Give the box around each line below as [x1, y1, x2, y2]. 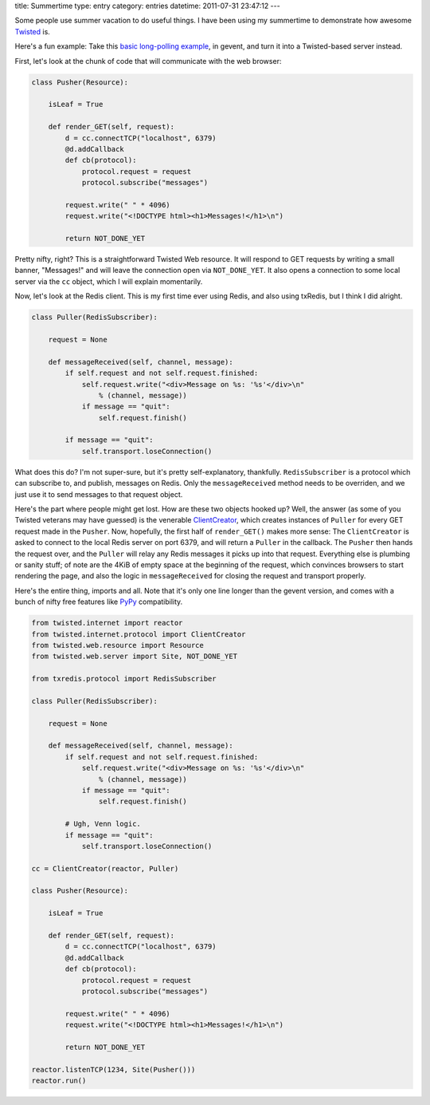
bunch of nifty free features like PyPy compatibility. [14, 597, 183, 606]
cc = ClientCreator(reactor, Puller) [31, 864, 179, 873]
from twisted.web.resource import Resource [31, 641, 205, 649]
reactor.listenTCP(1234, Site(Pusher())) [31, 1065, 196, 1074]
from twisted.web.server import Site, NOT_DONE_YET [31, 652, 238, 661]
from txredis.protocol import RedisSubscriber [31, 674, 217, 684]
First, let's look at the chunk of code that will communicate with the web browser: [14, 56, 282, 65]
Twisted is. [14, 26, 51, 36]
